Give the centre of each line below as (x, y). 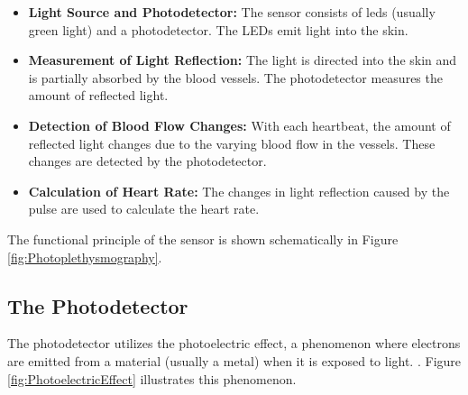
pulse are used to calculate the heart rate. (144, 209)
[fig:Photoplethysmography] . (85, 257)
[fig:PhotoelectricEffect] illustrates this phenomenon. (152, 378)
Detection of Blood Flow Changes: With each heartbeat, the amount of (239, 125)
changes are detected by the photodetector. (147, 161)
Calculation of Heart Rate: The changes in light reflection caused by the (239, 191)
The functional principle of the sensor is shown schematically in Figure (203, 239)
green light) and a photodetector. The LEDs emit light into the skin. (218, 29)
